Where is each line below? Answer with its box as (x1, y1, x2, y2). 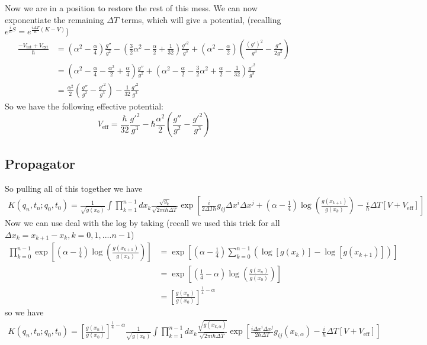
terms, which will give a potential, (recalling (121, 13, 281, 25)
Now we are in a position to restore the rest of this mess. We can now (5, 2, 258, 14)
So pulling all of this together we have (5, 182, 143, 194)
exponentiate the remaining (5, 13, 104, 25)
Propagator (5, 154, 75, 172)
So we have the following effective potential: (5, 99, 163, 112)
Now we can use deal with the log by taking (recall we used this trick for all (5, 217, 280, 229)
